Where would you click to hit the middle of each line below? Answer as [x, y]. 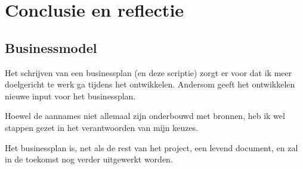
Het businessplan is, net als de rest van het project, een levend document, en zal [151, 147]
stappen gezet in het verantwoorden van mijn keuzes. [102, 127]
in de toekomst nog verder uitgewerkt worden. [89, 159]
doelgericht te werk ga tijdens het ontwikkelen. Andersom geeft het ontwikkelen [150, 84]
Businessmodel [51, 47]
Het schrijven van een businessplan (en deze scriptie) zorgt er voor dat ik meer [149, 72]
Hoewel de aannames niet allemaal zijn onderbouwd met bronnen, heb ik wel [145, 116]
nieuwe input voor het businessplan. [70, 96]
